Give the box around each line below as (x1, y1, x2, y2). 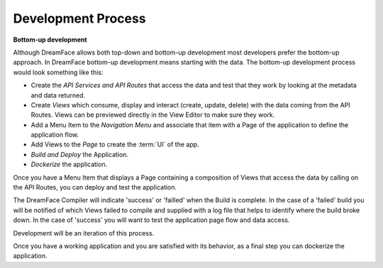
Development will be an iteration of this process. (13, 228, 155, 237)
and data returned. (30, 91, 86, 99)
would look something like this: (13, 68, 104, 76)
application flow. (30, 131, 79, 139)
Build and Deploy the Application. (30, 150, 129, 158)
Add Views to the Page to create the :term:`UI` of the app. (30, 140, 199, 148)
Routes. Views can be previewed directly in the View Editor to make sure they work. (30, 110, 275, 120)
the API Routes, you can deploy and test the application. (13, 183, 177, 192)
